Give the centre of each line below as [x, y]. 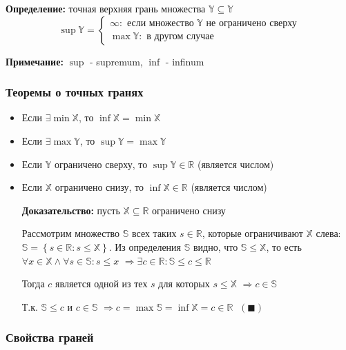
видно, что [215, 246]
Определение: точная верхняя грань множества [106, 8]
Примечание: [35, 61]
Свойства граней [50, 337]
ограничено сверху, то [101, 164]
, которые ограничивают [252, 233]
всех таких [154, 233]
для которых [184, 284]
